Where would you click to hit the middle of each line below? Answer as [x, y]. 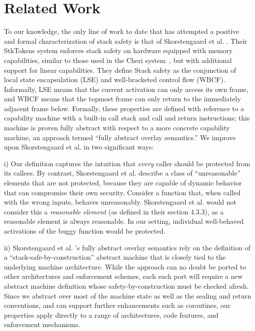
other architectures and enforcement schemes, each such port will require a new [123, 276]
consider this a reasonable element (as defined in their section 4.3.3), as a [114, 211]
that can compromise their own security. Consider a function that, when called [122, 192]
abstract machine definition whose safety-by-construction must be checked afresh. [126, 286]
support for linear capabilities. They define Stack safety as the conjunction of [120, 70]
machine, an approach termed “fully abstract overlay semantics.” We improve [120, 137]
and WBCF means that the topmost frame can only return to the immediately [123, 99]
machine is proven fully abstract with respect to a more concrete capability [117, 128]
